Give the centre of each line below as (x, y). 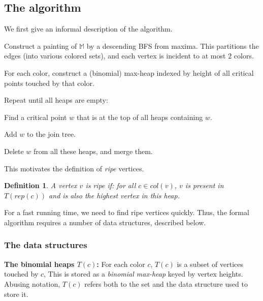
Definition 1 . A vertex (41, 185)
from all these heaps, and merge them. (93, 151)
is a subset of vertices (210, 264)
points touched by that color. (49, 83)
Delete (14, 151)
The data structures (46, 245)
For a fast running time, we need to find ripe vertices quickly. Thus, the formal (127, 212)
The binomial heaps (39, 264)
